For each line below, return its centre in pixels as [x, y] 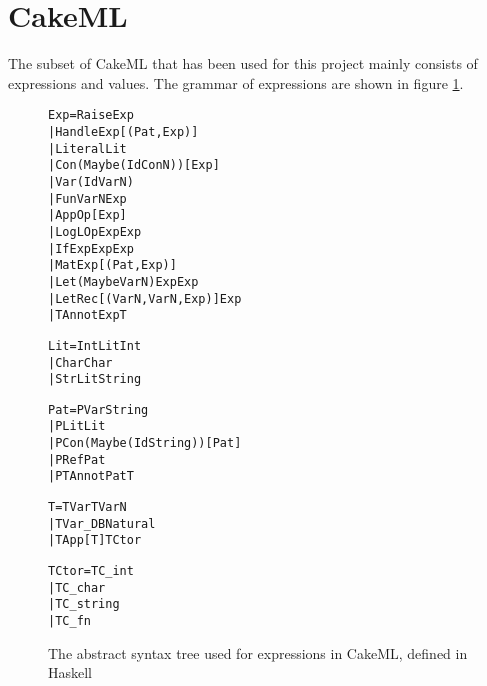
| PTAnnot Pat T [91, 476]
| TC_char [77, 587]
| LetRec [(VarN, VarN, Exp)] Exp [145, 298]
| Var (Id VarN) [91, 181]
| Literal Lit [87, 148]
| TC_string [84, 604]
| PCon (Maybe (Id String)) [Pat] [145, 443]
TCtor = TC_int [91, 571]
